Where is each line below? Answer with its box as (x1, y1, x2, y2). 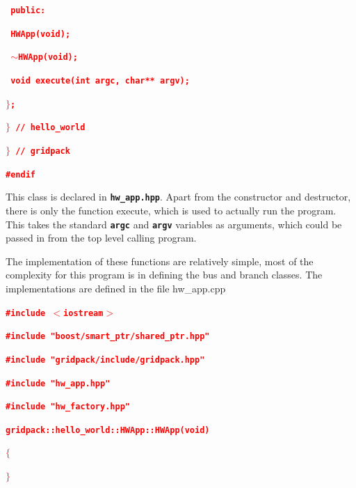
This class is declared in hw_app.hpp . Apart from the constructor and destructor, (6, 189, 351, 204)
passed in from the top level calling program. (6, 230, 197, 245)
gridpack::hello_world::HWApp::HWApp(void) (6, 425, 210, 435)
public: (10, 6, 46, 15)
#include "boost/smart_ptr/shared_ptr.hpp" (6, 331, 210, 342)
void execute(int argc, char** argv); (10, 75, 190, 86)
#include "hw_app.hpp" (6, 378, 111, 388)
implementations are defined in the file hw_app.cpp (6, 281, 226, 295)
